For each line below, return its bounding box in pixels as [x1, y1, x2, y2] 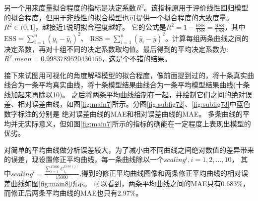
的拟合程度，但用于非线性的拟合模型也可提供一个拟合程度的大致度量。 [4, 12, 233, 22]
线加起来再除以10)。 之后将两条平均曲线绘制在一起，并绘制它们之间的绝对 [4, 89, 246, 99]
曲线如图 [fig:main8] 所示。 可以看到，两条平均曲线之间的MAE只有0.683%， [10, 178, 250, 188]
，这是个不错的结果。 [102, 53, 172, 64]
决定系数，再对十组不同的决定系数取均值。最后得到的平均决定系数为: [4, 43, 228, 54]
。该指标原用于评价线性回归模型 [144, 2, 249, 12]
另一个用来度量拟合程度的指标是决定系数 [4, 2, 136, 12]
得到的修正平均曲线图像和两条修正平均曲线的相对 [81, 168, 241, 178]
